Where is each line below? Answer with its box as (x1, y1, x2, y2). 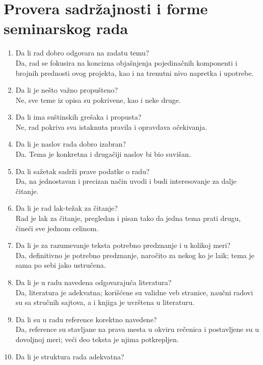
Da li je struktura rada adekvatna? (15, 351, 124, 361)
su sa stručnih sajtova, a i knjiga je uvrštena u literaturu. (15, 297, 195, 307)
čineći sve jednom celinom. (15, 222, 99, 233)
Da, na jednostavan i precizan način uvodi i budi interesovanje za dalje (15, 176, 236, 186)
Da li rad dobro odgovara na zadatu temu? (15, 47, 149, 58)
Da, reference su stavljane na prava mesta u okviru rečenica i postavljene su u (15, 324, 259, 334)
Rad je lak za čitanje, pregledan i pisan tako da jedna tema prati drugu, (15, 213, 241, 223)
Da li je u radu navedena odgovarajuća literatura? (15, 277, 172, 287)
